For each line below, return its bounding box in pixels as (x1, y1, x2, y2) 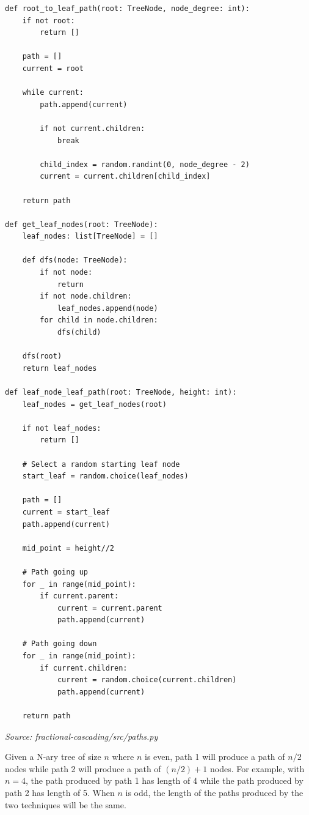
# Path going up (22, 567, 89, 576)
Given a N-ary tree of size (5, 750, 101, 763)
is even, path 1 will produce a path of (145, 750, 285, 763)
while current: (22, 88, 84, 97)
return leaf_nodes (22, 363, 97, 373)
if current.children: (40, 663, 128, 672)
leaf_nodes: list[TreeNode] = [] (22, 232, 158, 241)
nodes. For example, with (209, 762, 305, 775)
